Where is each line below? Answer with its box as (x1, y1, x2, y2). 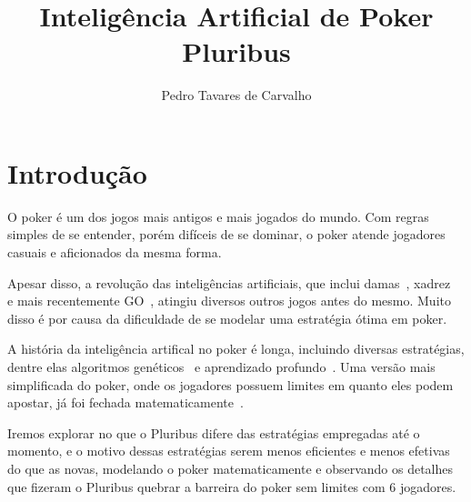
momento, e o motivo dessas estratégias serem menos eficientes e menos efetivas (7, 441, 450, 460)
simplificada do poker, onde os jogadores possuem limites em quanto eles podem (7, 375, 454, 394)
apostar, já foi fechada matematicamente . (7, 393, 244, 412)
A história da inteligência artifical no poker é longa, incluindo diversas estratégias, (7, 339, 465, 358)
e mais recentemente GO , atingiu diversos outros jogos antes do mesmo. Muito (7, 291, 451, 310)
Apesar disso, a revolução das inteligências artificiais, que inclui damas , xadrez (7, 273, 451, 292)
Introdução (7, 154, 147, 191)
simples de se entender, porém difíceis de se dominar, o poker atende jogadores (7, 225, 446, 244)
